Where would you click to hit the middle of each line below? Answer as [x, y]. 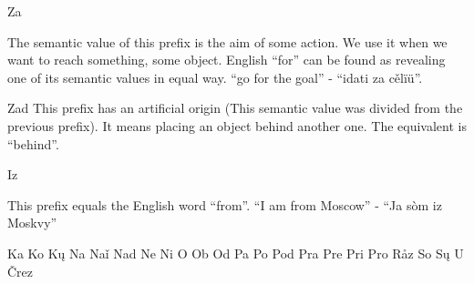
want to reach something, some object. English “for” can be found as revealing [227, 60]
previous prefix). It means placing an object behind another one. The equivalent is [237, 125]
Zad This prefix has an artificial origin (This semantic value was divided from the [235, 108]
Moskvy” [32, 223]
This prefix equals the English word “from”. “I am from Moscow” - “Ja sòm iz [225, 204]
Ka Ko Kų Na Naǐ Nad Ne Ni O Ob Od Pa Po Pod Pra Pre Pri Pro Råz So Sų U [236, 253]
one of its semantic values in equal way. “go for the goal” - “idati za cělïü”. [215, 77]
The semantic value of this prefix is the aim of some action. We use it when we [227, 41]
